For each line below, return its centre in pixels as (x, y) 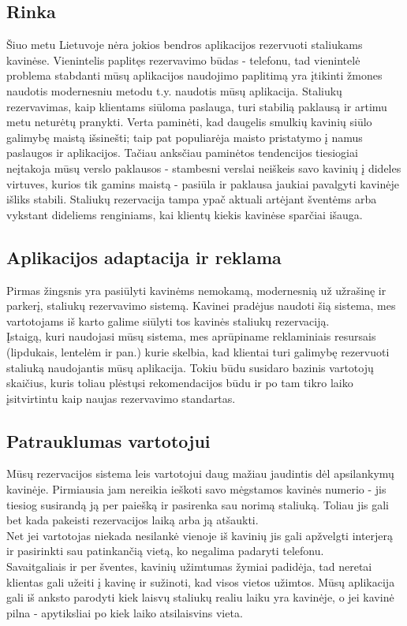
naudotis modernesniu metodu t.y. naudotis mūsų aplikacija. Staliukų (174, 90)
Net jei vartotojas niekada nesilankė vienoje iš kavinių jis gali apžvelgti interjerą (200, 535)
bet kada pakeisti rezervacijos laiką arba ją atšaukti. (133, 520)
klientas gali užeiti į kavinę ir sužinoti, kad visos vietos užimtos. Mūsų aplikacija (201, 581)
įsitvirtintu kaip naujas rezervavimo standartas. (121, 398)
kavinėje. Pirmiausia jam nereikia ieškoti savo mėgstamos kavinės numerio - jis (196, 489)
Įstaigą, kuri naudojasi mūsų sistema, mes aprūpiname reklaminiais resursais (191, 336)
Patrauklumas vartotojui (108, 440)
